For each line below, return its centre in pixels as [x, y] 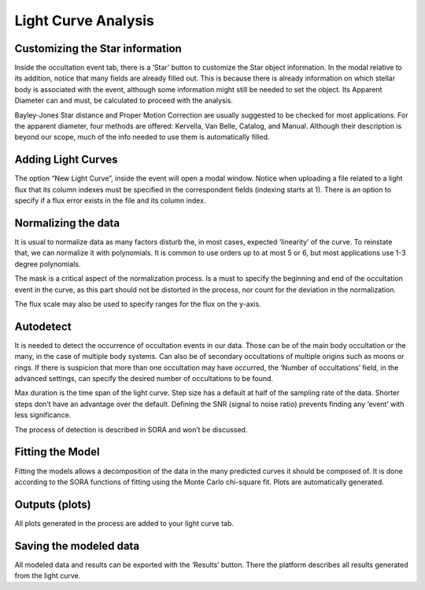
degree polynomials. [48, 263]
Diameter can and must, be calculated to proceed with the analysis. [124, 101]
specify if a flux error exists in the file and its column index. [110, 200]
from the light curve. [48, 576]
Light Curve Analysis [85, 21]
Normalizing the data [67, 223]
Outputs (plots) [53, 504]
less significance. [43, 415]
